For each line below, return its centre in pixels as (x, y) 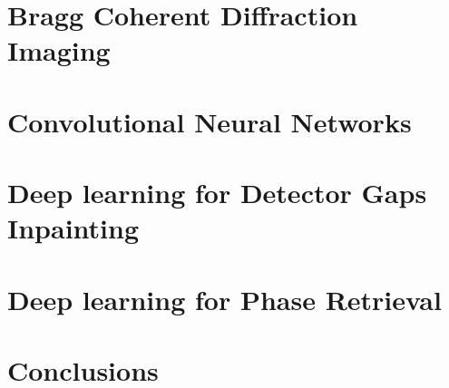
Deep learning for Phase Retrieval (224, 299)
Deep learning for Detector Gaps (217, 193)
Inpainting (73, 228)
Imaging (59, 50)
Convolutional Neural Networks (210, 121)
